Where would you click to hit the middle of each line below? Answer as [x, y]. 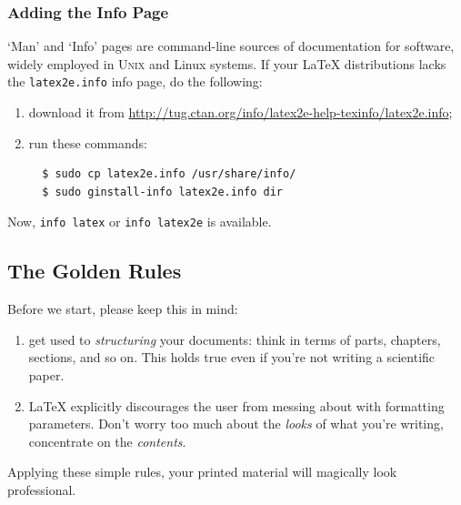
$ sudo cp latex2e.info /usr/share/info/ [169, 174]
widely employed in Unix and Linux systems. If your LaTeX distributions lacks [227, 63]
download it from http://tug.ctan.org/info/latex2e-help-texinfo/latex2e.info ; [241, 112]
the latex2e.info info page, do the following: [135, 81]
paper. [46, 375]
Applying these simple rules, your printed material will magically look [202, 472]
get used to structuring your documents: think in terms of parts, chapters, [235, 339]
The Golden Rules [95, 271]
